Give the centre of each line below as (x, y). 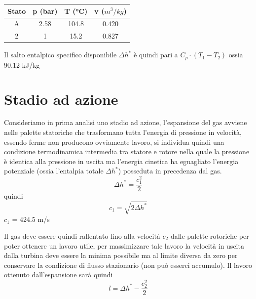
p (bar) (45, 11)
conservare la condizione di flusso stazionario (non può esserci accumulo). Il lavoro (128, 265)
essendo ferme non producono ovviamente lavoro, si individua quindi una (114, 142)
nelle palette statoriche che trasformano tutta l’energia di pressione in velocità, (123, 132)
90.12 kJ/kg (22, 64)
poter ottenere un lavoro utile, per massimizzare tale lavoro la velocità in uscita (124, 245)
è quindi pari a (156, 55)
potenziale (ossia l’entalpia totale (54, 171)
